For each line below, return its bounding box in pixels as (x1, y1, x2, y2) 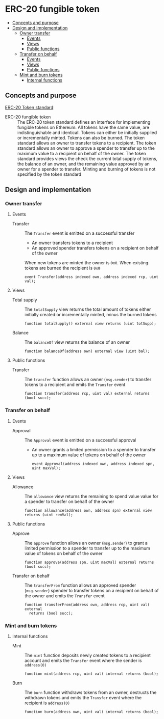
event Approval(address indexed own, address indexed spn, (31, 461, 155, 466)
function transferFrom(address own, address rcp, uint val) (24, 602, 150, 607)
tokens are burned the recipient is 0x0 (24, 265, 100, 271)
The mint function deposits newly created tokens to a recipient (24, 652, 151, 659)
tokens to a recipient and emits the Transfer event (24, 382, 126, 387)
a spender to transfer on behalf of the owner (24, 498, 114, 504)
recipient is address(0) (24, 700, 70, 706)
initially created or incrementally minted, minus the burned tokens (24, 312, 157, 318)
